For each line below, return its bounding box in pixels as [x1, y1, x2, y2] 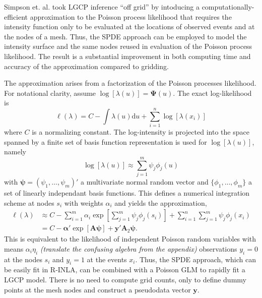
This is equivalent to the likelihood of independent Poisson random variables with [4, 233, 256, 244]
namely [4, 146, 26, 157]
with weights [64, 197, 103, 208]
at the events [87, 254, 127, 264]
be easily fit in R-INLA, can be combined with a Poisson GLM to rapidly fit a [4, 264, 245, 275]
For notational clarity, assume [4, 87, 96, 98]
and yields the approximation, [114, 197, 207, 208]
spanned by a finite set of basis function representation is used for [4, 136, 207, 147]
